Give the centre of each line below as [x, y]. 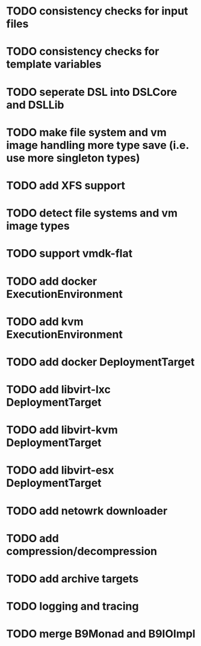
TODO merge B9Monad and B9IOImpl [101, 634]
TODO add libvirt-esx [60, 470]
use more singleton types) [73, 158]
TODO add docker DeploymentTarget [100, 362]
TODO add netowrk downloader [87, 511]
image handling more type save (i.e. [98, 145]
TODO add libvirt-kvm [62, 430]
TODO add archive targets [73, 579]
